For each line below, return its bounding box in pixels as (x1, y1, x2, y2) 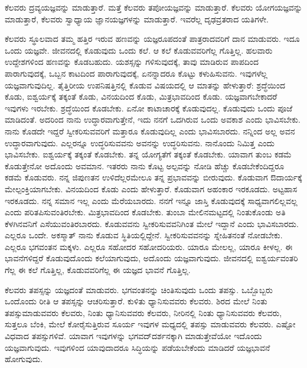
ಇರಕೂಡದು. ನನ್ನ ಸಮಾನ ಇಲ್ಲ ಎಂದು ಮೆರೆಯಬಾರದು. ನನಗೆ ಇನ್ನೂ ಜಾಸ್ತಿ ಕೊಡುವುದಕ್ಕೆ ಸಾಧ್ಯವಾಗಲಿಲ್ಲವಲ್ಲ (5, 194, 298, 206)
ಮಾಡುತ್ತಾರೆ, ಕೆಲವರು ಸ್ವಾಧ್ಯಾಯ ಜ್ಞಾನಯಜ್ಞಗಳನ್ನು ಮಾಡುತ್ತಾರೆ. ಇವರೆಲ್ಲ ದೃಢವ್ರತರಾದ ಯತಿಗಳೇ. (5, 12, 269, 25)
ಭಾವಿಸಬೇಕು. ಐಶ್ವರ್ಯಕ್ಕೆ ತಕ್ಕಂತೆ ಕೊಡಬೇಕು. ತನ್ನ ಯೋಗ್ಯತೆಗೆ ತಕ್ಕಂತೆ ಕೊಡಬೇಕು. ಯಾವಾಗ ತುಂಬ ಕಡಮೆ (5, 148, 292, 160)
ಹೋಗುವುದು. (5, 353, 43, 365)
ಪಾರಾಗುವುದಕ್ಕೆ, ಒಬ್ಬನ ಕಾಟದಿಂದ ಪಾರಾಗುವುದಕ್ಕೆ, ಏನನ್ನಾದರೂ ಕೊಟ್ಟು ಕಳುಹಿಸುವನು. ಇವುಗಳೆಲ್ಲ (5, 67, 267, 79)
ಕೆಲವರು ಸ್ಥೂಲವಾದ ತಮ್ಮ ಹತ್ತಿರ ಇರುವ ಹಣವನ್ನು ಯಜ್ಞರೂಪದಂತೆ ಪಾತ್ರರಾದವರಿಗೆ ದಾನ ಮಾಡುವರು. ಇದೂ (5, 32, 300, 45)
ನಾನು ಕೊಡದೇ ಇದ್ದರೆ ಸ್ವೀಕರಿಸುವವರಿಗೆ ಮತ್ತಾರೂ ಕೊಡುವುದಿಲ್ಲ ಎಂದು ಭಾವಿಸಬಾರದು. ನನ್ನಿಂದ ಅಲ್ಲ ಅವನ (5, 124, 295, 137)
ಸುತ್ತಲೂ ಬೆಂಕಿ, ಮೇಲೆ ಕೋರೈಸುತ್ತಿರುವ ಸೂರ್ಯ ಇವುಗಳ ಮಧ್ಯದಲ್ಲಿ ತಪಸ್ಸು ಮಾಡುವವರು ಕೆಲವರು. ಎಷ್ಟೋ (5, 318, 296, 330)
